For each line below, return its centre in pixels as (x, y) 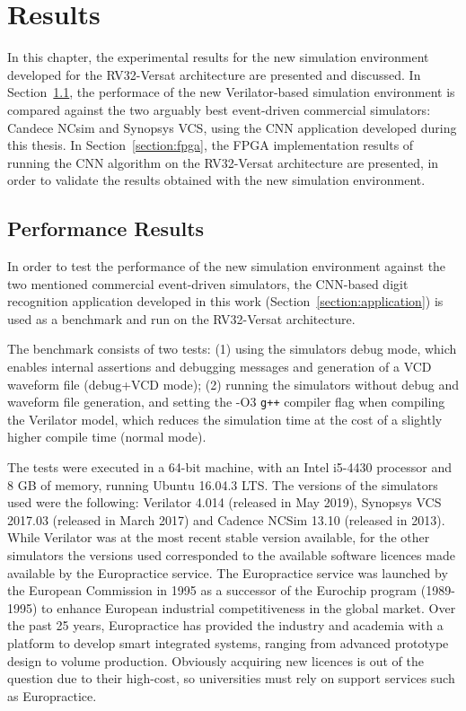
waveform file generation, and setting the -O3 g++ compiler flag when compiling (226, 402)
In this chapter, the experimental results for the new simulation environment (218, 57)
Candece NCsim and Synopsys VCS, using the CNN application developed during (232, 127)
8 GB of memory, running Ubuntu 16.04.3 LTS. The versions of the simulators (223, 484)
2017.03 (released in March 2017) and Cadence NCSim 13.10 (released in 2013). (226, 519)
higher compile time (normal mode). (107, 437)
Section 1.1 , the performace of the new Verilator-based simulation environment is (231, 92)
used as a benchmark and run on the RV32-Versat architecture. (181, 318)
